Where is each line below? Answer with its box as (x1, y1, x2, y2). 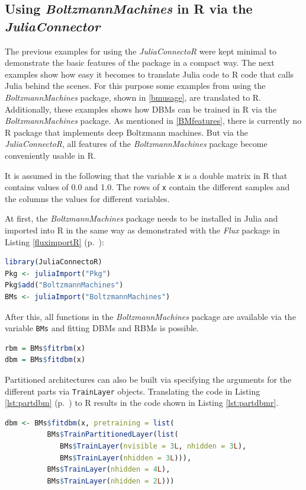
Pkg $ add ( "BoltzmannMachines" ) (5, 281, 124, 290)
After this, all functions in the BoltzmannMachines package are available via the (5, 310, 296, 322)
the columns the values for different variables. (5, 192, 170, 204)
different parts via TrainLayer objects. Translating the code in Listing (5, 385, 260, 397)
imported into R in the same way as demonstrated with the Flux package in (5, 224, 280, 236)
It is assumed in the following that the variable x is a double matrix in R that (5, 169, 288, 181)
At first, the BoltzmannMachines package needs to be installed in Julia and (5, 212, 278, 225)
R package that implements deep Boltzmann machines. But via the (5, 126, 248, 138)
